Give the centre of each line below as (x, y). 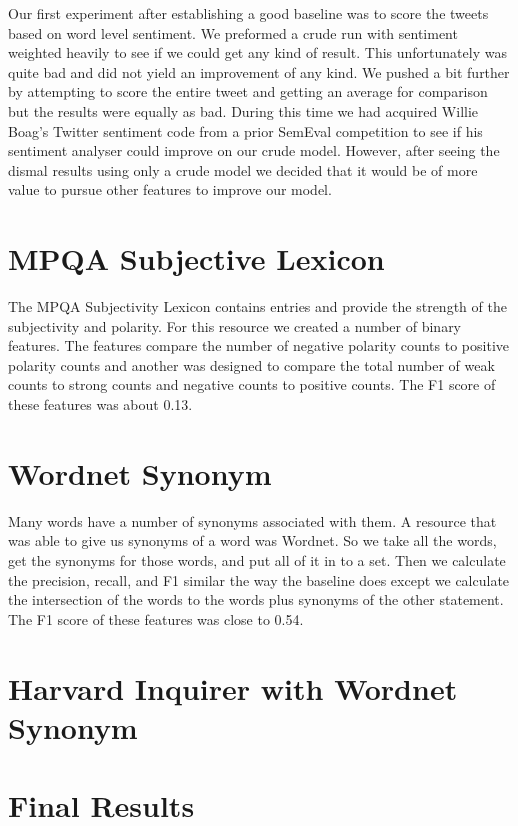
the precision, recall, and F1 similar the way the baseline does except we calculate (259, 579)
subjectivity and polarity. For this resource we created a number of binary (235, 325)
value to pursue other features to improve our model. (170, 189)
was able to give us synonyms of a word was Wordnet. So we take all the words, (252, 540)
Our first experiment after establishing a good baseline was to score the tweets (248, 13)
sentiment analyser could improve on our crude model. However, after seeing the (254, 150)
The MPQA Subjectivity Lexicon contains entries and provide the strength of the (257, 306)
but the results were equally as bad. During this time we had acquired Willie (243, 110)
